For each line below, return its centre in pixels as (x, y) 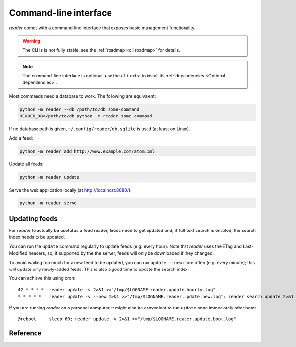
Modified (18, 253)
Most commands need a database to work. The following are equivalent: (83, 96)
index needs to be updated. (37, 237)
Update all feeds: (26, 164)
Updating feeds (33, 218)
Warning (31, 41)
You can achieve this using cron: (42, 278)
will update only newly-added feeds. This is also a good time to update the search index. (99, 270)
